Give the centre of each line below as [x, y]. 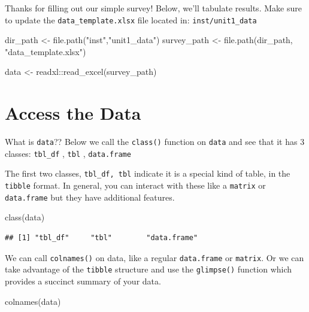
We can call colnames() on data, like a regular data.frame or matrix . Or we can [154, 257]
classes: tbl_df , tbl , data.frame [68, 153]
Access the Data [73, 113]
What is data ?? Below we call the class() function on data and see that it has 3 [155, 142]
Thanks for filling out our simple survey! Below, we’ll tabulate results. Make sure [153, 8]
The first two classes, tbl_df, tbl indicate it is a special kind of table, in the [148, 173]
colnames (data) [33, 301]
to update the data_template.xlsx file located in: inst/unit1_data [131, 19]
